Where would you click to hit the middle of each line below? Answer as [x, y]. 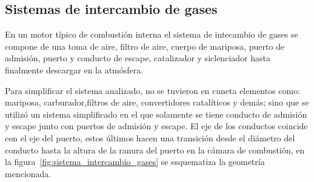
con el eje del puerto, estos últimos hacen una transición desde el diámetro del [150, 137]
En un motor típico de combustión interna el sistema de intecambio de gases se [152, 34]
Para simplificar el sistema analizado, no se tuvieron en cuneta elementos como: [153, 90]
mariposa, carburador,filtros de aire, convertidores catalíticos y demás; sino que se [157, 102]
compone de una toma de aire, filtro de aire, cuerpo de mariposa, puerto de [145, 46]
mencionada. [28, 173]
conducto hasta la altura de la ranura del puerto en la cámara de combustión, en [155, 150]
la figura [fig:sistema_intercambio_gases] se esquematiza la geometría [135, 162]
